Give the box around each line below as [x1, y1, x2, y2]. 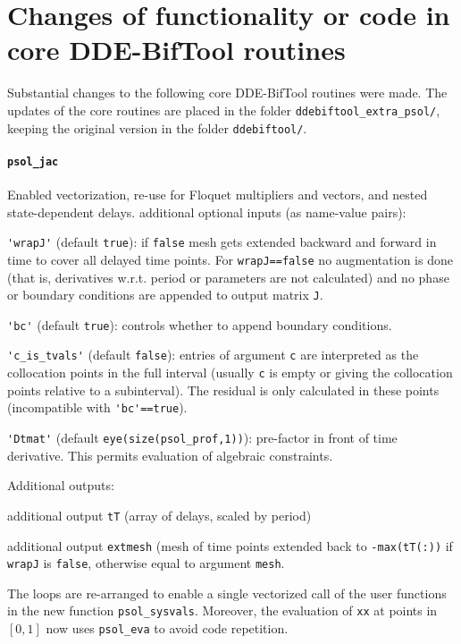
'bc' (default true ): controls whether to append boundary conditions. [7, 315, 392, 334]
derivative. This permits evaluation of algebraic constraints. [7, 445, 333, 464]
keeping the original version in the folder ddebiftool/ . [7, 118, 307, 137]
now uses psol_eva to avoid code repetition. [46, 619, 289, 638]
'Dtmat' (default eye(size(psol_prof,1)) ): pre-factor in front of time [7, 428, 398, 447]
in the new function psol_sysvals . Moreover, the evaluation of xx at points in [7, 601, 438, 620]
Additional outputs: [7, 476, 114, 495]
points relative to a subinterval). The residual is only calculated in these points [7, 380, 440, 399]
